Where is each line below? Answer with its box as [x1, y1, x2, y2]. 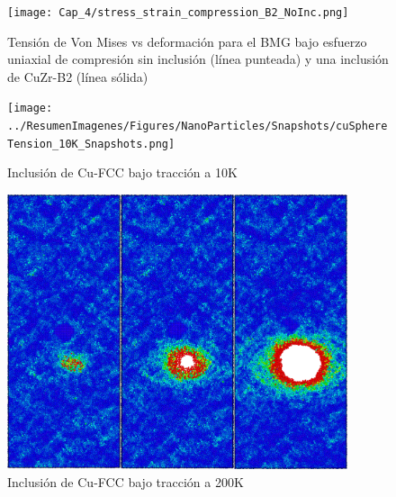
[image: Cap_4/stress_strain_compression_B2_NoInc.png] [7, 6, 349, 19]
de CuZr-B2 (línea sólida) [7, 67, 148, 86]
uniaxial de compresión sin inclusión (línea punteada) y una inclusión [7, 50, 389, 68]
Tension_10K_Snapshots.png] [7, 137, 175, 150]
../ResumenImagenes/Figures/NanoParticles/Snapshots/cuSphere [7, 120, 388, 133]
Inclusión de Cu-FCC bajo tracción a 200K [7, 472, 244, 491]
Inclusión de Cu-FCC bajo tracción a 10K [7, 163, 238, 182]
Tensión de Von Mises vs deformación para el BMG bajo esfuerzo [7, 32, 367, 50]
